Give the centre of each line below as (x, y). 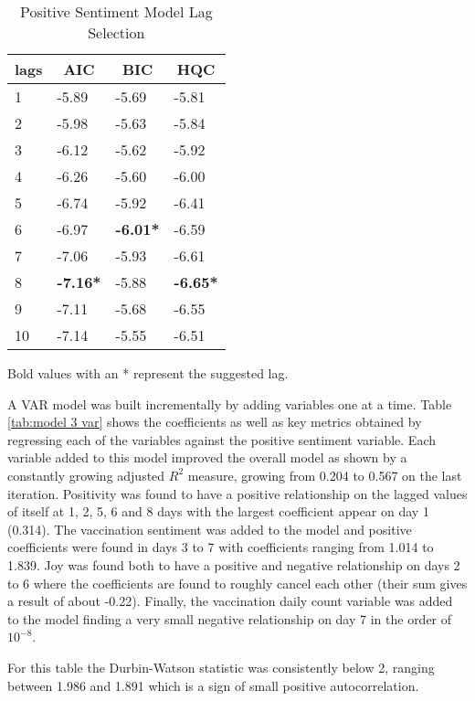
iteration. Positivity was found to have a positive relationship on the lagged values (237, 493)
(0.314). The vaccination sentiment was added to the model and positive (210, 529)
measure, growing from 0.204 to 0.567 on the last (325, 475)
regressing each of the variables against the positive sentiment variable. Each (222, 439)
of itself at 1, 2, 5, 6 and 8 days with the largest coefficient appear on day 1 (218, 511)
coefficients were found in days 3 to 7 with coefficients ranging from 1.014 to (221, 547)
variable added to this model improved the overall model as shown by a (207, 457)
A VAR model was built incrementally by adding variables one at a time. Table (230, 404)
